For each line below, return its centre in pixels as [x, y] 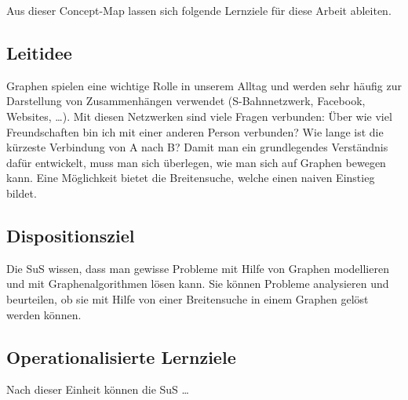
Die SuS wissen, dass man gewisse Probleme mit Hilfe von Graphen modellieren [198, 268]
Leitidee [39, 52]
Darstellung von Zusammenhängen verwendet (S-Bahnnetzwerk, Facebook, [186, 101]
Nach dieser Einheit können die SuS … [98, 389]
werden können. [44, 314]
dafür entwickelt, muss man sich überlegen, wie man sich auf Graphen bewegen [196, 162]
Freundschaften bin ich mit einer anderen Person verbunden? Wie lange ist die [195, 131]
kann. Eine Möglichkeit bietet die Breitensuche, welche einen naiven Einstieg [191, 178]
